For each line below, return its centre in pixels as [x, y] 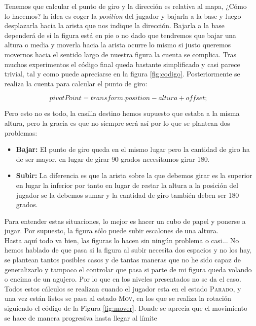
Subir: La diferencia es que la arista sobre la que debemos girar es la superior [134, 175]
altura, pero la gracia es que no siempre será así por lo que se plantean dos [117, 123]
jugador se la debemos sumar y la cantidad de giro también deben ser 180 [128, 195]
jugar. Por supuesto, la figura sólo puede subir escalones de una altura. [111, 231]
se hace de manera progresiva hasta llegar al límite [81, 317]
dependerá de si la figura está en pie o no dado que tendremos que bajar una [120, 35]
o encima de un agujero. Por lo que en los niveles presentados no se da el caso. [123, 279]
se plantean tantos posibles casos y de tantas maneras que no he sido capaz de [123, 260]
